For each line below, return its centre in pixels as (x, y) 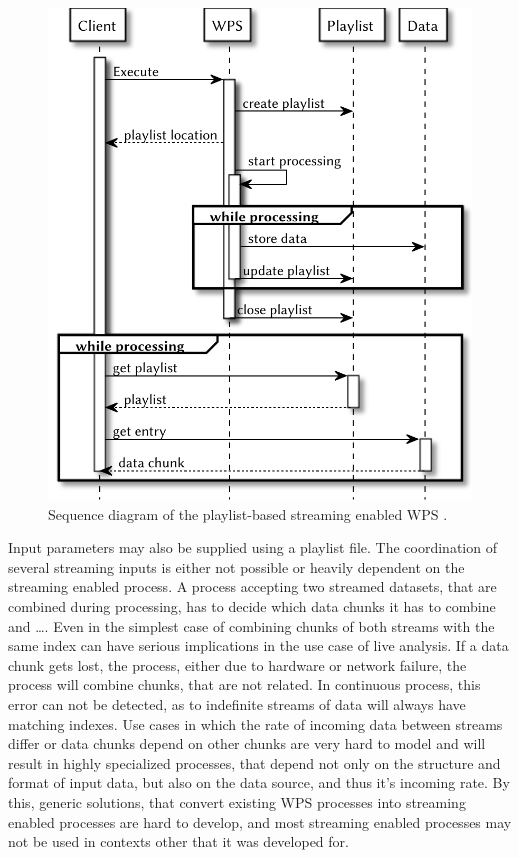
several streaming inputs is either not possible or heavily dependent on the (236, 566)
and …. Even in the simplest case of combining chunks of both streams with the (251, 625)
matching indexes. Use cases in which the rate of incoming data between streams (255, 723)
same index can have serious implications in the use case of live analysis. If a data (258, 645)
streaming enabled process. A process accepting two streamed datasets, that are (252, 586)
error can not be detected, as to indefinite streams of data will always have (237, 704)
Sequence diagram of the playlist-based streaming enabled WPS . (248, 513)
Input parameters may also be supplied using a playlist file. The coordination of (252, 547)
